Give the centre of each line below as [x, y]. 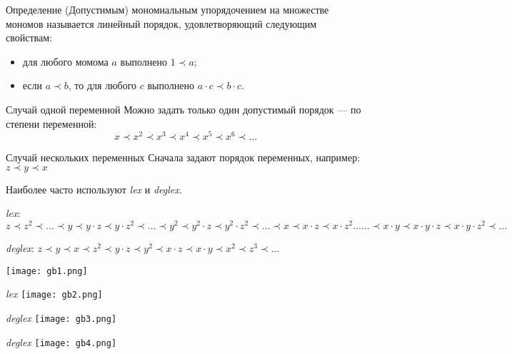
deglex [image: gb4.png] [61, 342]
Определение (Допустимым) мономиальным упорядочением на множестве [167, 9]
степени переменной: [51, 123]
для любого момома [65, 61]
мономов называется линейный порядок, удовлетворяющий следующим [161, 23]
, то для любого [102, 85]
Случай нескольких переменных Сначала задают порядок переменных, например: [183, 157]
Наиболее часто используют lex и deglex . [94, 189]
